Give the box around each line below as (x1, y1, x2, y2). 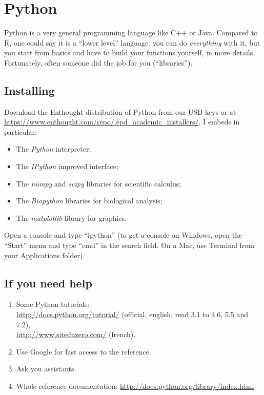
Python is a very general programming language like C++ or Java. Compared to (4, 27, 258, 38)
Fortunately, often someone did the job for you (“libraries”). (4, 57, 193, 68)
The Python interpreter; (16, 143, 91, 154)
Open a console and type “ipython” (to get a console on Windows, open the (4, 230, 242, 240)
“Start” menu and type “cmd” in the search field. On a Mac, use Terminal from (4, 240, 254, 251)
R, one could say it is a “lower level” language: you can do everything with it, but (4, 37, 260, 48)
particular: (4, 126, 37, 137)
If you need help (4, 275, 92, 290)
